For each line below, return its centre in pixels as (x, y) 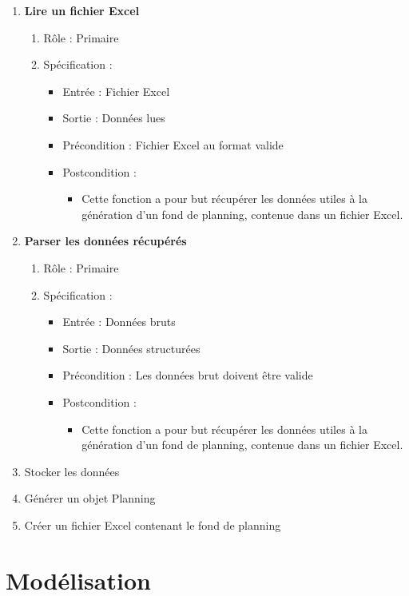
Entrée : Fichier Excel (116, 91)
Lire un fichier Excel (82, 10)
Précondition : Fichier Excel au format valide (173, 144)
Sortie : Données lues (114, 118)
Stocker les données (72, 471)
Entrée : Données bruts (119, 322)
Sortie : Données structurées (131, 348)
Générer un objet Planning (90, 498)
